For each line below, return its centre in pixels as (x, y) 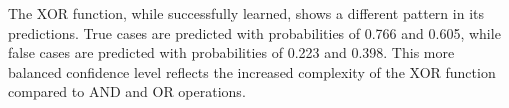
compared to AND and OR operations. (127, 91)
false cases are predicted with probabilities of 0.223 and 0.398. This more (231, 52)
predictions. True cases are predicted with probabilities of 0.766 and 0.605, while (254, 32)
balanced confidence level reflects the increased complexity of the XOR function (252, 71)
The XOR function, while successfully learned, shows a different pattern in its (246, 13)
